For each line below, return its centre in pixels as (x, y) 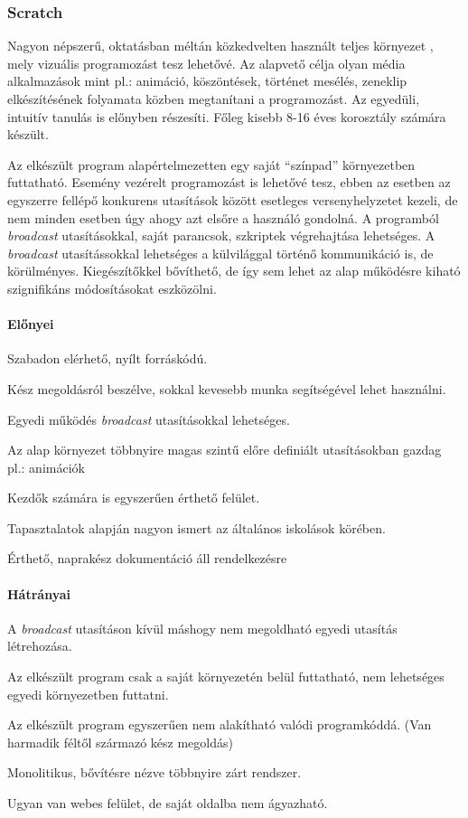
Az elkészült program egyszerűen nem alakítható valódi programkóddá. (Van (220, 724)
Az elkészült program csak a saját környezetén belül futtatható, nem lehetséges (226, 677)
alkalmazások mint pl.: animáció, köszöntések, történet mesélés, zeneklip (207, 81)
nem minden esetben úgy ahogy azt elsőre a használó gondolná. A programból (223, 217)
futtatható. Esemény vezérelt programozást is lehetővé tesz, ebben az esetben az (229, 182)
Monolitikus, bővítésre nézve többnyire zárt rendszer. (154, 772)
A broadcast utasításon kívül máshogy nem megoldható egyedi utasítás (202, 628)
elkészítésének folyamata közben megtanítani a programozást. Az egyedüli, (214, 99)
